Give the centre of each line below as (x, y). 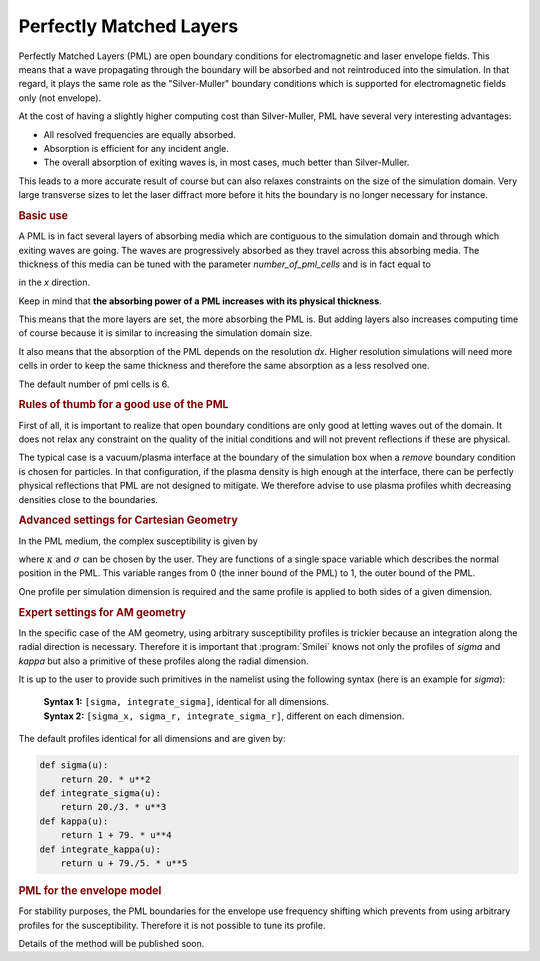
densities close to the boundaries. (88, 499)
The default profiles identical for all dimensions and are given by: (152, 739)
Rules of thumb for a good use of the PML (123, 405)
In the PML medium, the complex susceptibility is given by (138, 541)
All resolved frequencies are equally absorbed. (140, 134)
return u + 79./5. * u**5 (124, 863)
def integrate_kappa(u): (100, 849)
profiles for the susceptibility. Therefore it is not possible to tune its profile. (172, 925)
